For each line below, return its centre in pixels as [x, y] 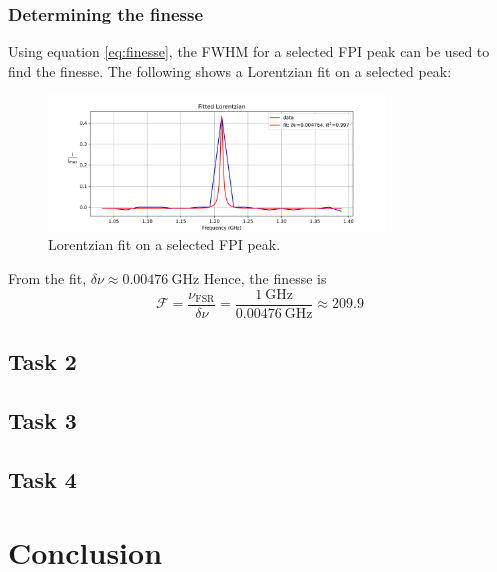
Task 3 [42, 419]
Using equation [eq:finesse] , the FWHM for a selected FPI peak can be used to [249, 51]
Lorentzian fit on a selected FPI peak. [164, 244]
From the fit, [47, 278]
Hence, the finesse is [265, 278]
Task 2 [42, 361]
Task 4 [42, 478]
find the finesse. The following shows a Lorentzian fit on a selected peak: [230, 70]
